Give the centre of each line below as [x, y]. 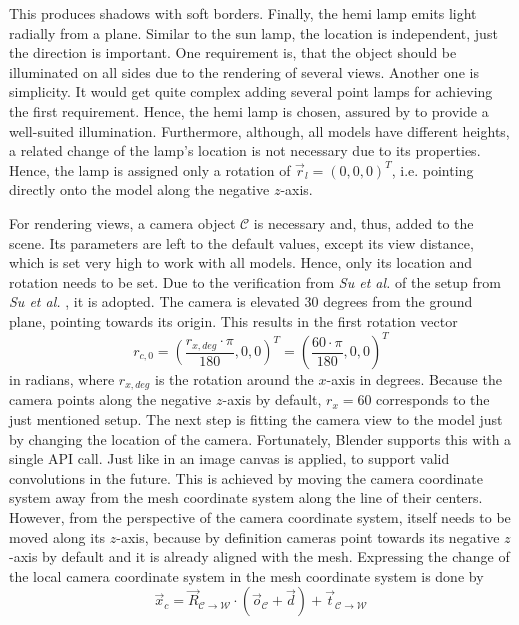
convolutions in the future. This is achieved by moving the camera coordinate [246, 477]
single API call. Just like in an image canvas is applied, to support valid [229, 458]
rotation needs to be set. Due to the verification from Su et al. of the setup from [255, 281]
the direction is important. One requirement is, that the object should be [233, 52]
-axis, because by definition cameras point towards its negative [308, 536]
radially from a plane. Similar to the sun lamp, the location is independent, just [253, 32]
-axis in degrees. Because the [414, 379]
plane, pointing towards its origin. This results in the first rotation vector [233, 320]
